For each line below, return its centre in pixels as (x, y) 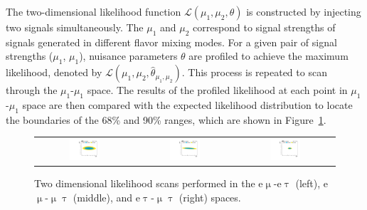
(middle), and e (106, 197)
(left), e (312, 183)
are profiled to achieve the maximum (268, 56)
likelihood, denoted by (54, 72)
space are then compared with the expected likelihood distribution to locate (187, 104)
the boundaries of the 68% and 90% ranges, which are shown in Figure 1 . (166, 119)
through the (32, 90)
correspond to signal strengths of (264, 27)
